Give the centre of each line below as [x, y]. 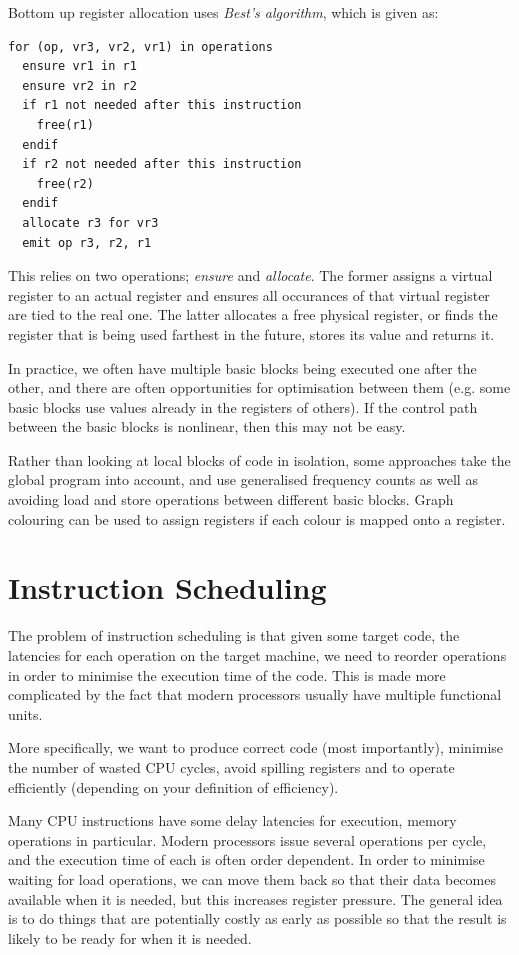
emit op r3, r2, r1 [87, 242]
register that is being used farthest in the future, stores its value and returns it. [251, 333]
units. [25, 713]
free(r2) [65, 183]
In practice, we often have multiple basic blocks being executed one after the [242, 367]
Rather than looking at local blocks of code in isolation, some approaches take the [259, 459]
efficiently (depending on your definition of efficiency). [173, 786]
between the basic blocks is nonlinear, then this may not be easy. [207, 426]
